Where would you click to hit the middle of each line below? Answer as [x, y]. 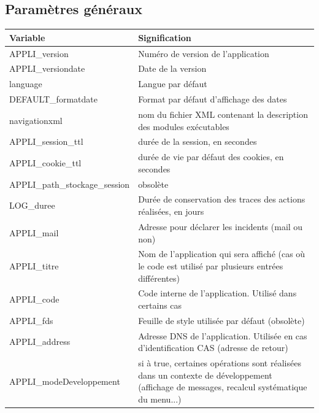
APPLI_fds [31, 320]
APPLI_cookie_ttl [45, 163]
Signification [165, 37]
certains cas [160, 305]
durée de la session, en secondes [198, 141]
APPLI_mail [34, 232]
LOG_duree [32, 205]
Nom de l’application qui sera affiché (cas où [222, 254]
